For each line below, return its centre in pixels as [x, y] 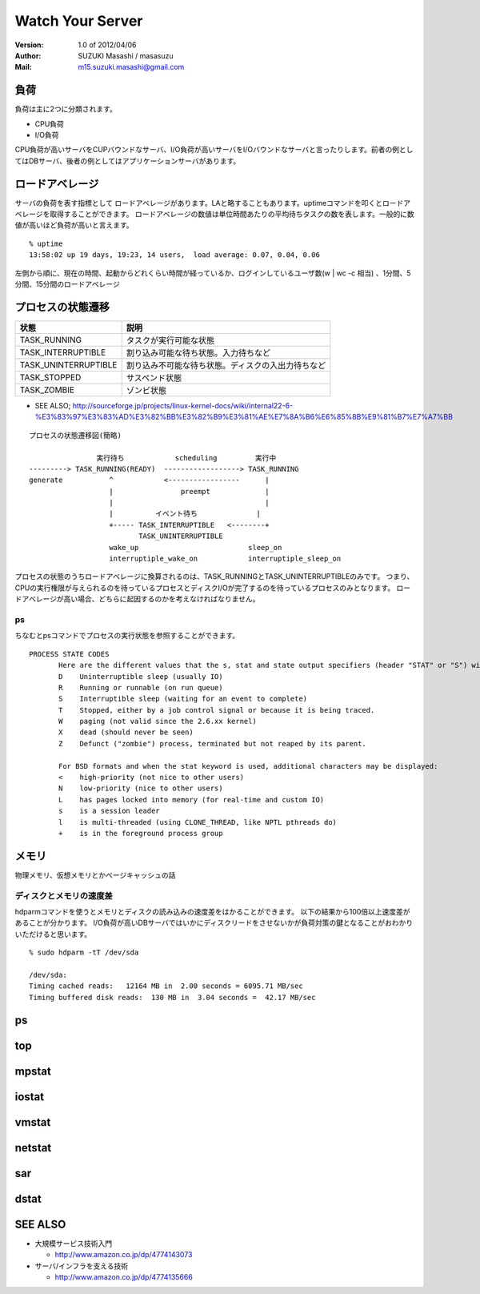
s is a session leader [109, 811]
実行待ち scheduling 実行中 [186, 458]
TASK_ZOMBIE [47, 390]
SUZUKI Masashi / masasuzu [126, 55]
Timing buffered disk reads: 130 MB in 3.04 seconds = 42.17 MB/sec [172, 997]
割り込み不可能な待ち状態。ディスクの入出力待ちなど [226, 365]
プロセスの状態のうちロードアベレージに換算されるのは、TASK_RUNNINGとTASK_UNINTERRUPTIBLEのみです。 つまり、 [214, 577]
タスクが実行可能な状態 [170, 340]
